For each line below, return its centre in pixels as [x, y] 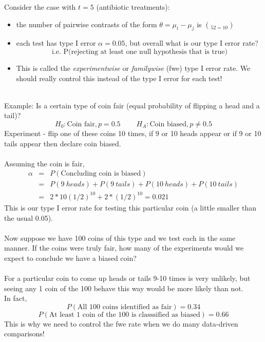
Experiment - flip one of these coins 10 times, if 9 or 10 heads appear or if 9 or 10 [133, 133]
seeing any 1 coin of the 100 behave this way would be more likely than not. [124, 288]
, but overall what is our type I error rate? [192, 43]
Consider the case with [40, 7]
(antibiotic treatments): [133, 7]
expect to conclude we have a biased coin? [70, 258]
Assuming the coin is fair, [44, 163]
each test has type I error [56, 43]
